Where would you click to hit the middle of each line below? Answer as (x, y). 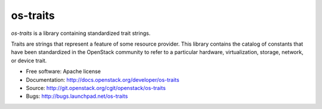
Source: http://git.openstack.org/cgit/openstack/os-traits (96, 88)
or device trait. (29, 60)
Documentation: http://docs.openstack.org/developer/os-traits (103, 79)
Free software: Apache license (64, 72)
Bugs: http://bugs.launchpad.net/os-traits (77, 96)
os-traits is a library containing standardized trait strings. (81, 33)
